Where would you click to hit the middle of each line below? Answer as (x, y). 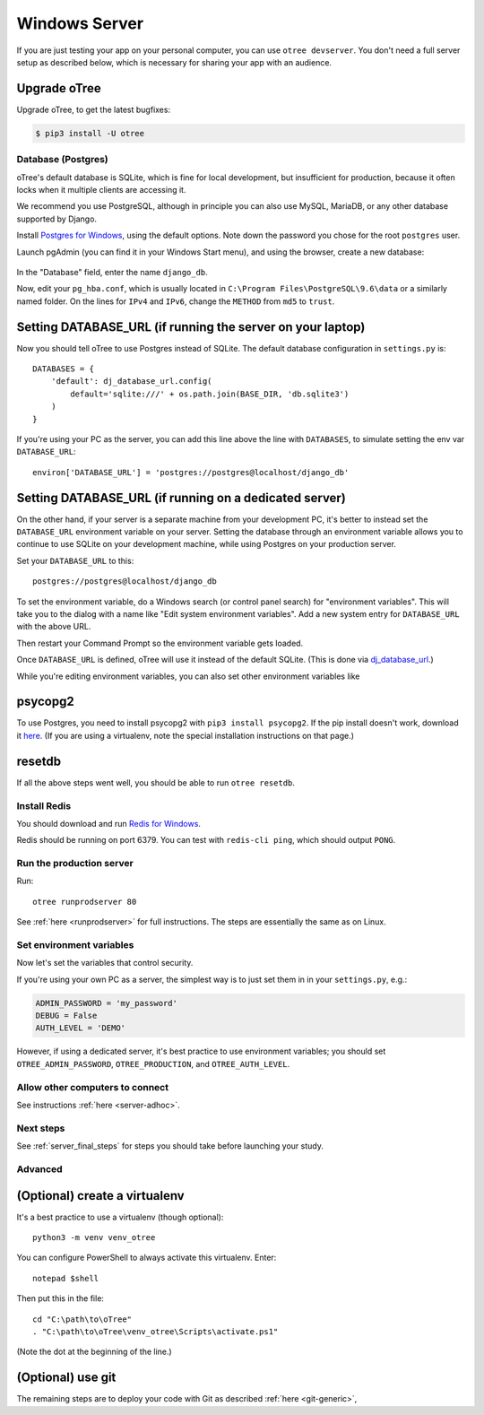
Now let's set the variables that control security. (105, 963)
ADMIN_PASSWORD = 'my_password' (107, 1003)
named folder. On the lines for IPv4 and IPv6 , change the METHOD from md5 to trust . (176, 301)
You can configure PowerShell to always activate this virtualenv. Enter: (147, 1258)
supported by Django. (57, 219)
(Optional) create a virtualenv (100, 1196)
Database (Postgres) (62, 160)
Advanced (39, 1168)
